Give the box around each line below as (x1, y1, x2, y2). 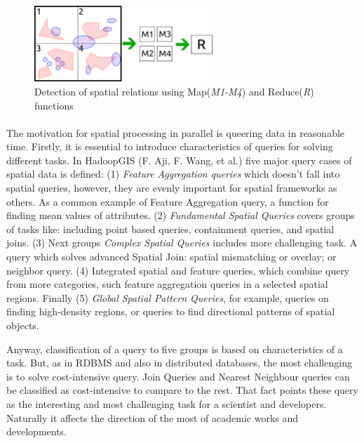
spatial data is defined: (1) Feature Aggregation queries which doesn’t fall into (6, 166, 340, 181)
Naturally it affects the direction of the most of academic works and (6, 410, 299, 425)
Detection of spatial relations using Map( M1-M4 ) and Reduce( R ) (34, 84, 314, 98)
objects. (6, 318, 39, 332)
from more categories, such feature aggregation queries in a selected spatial (6, 277, 328, 291)
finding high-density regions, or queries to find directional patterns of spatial (6, 304, 335, 319)
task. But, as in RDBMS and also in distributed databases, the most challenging (6, 355, 352, 370)
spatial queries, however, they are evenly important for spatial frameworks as (6, 180, 337, 195)
